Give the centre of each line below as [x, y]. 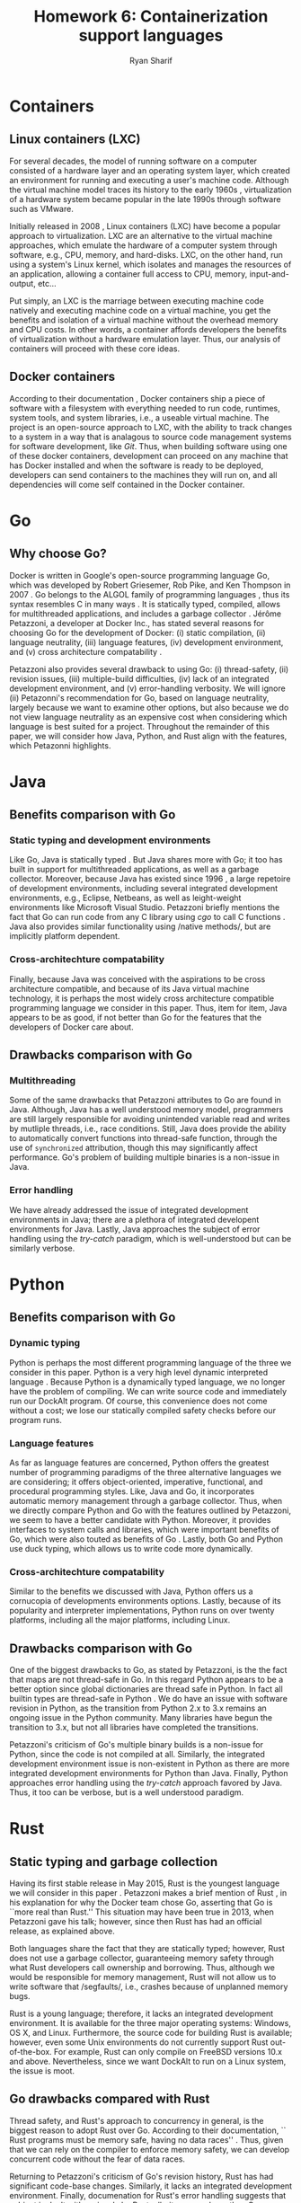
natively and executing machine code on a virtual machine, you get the [140, 310]
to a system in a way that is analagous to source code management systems [150, 437]
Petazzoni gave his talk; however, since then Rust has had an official [136, 1921]
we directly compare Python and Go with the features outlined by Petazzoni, [150, 1510]
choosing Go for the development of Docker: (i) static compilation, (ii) [138, 633]
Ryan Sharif [151, 60]
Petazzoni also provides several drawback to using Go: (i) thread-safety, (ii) [149, 669]
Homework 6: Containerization [151, 17]
